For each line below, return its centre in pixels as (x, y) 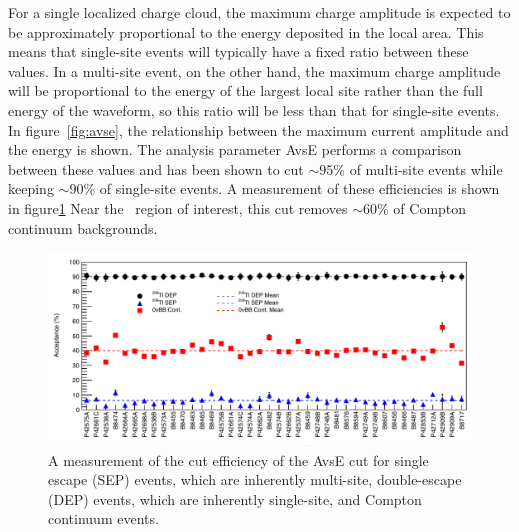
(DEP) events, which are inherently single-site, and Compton (235, 498)
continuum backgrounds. (83, 227)
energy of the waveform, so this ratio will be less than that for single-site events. (254, 109)
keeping (31, 188)
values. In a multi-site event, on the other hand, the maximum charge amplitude (254, 70)
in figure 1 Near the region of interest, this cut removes (178, 207)
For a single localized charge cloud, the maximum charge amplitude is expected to (259, 12)
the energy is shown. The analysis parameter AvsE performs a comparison (235, 149)
